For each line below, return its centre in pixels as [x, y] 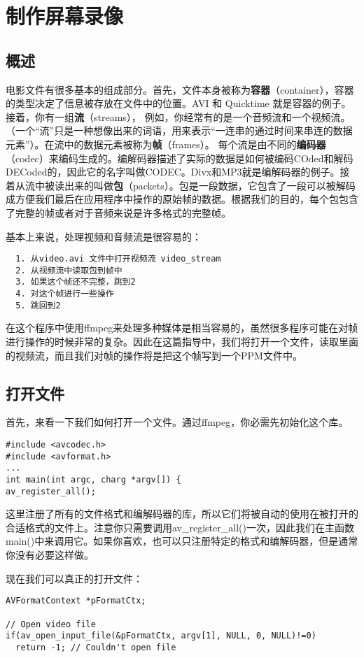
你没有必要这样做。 [50, 555]
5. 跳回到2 [38, 305]
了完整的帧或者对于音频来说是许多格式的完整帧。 [118, 212]
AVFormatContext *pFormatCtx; [76, 601]
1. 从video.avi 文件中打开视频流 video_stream [118, 259]
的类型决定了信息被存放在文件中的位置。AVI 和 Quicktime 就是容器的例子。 [178, 103]
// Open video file [51, 624]
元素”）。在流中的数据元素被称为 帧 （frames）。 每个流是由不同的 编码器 [166, 144]
